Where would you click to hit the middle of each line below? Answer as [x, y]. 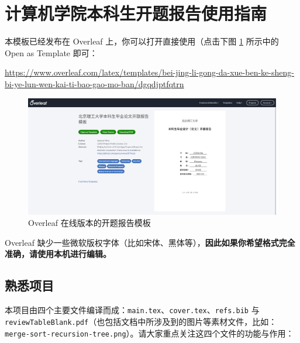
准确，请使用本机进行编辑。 [58, 254]
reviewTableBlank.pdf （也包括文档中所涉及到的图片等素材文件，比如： [141, 321]
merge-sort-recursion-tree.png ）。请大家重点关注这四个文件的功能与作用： [149, 333]
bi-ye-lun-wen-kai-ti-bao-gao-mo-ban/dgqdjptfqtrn [94, 83]
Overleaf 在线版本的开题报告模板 [89, 223]
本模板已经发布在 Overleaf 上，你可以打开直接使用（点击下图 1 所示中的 [142, 41]
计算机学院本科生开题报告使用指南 [136, 13]
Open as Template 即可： [51, 52]
